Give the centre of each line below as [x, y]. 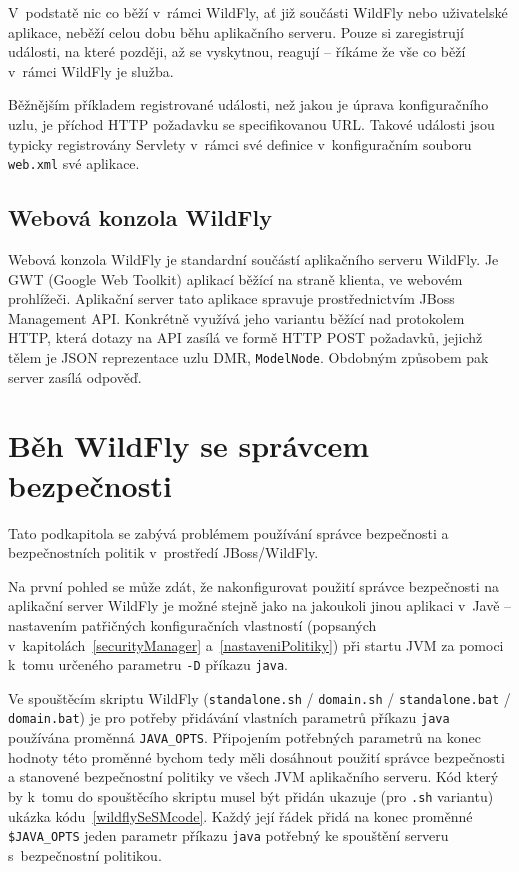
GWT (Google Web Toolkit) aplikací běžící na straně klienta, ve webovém [235, 278]
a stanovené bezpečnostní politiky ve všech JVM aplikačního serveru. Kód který [253, 776]
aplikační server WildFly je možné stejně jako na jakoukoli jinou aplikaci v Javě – [260, 605]
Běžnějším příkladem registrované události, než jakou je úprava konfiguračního [248, 104]
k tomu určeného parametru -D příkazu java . [148, 664]
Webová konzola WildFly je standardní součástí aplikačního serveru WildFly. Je [253, 259]
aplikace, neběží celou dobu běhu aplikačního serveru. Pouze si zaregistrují [236, 31]
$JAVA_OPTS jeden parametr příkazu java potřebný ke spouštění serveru [228, 835]
